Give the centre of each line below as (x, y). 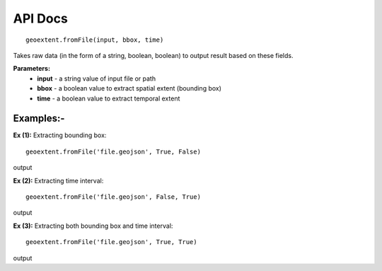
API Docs (41, 18)
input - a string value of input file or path (96, 79)
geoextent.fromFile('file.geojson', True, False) (114, 151)
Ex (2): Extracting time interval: (58, 180)
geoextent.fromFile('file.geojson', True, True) (111, 242)
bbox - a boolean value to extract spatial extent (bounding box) (129, 88)
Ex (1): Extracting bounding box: (60, 135)
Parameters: (32, 69)
